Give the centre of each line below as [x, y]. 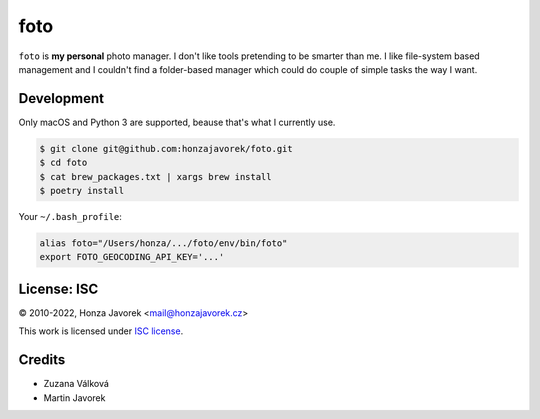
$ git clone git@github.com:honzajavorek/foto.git [166, 148]
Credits [42, 360]
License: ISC [58, 288]
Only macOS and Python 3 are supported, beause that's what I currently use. [177, 122]
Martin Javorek [74, 397]
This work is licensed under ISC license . [101, 331]
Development [61, 98]
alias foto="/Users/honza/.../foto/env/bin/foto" [163, 243]
